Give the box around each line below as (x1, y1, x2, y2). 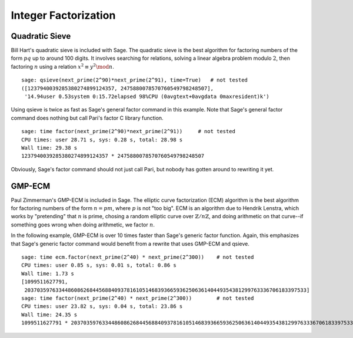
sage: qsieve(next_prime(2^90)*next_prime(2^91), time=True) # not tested (21, 77, 248, 83)
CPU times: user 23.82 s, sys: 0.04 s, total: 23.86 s (21, 303, 183, 310)
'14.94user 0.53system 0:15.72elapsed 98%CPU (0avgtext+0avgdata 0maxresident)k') (24, 93, 270, 100)
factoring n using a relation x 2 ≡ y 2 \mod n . (11, 62, 114, 70)
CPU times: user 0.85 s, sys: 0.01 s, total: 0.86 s (21, 262, 176, 269)
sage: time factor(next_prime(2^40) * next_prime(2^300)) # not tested (21, 295, 254, 302)
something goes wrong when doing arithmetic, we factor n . (11, 221, 155, 228)
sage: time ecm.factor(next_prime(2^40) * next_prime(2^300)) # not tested (21, 254, 254, 261)
